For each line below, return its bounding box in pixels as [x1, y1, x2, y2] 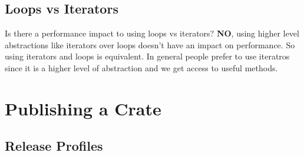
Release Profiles [5, 137, 103, 155]
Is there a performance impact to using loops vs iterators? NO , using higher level [5, 27, 299, 39]
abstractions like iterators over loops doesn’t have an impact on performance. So [5, 38, 295, 51]
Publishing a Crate [5, 96, 161, 120]
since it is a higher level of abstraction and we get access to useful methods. [5, 61, 278, 74]
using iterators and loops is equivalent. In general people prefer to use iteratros [5, 50, 290, 62]
